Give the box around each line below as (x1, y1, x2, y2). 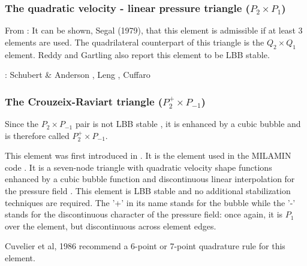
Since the (5, 117, 38, 130)
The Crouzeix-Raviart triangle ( (5, 93, 163, 108)
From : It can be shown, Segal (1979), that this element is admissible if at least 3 (5, 24, 303, 37)
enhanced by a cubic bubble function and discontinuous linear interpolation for (5, 173, 295, 185)
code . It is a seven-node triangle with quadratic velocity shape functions (5, 161, 272, 173)
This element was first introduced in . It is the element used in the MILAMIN (5, 149, 291, 162)
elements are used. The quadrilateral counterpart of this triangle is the (5, 35, 264, 48)
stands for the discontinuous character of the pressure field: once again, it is (5, 208, 283, 220)
